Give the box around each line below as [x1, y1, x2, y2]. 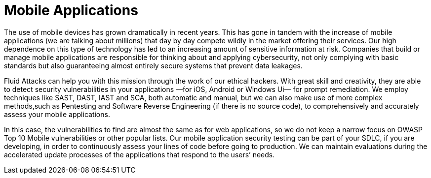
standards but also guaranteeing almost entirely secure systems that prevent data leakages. [4, 61, 303, 70]
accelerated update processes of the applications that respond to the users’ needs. [4, 150, 275, 159]
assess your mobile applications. [4, 110, 110, 119]
